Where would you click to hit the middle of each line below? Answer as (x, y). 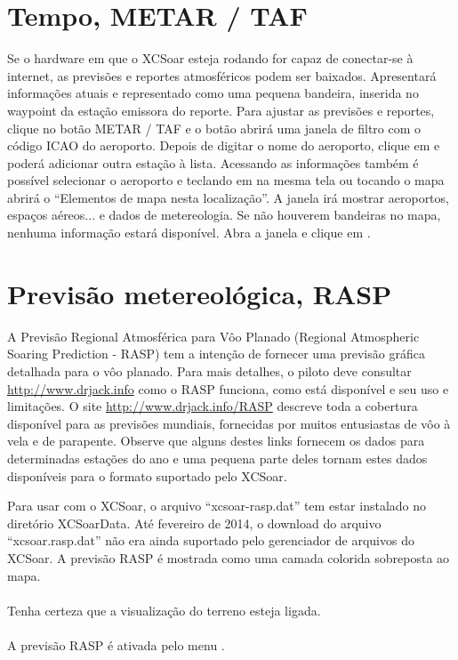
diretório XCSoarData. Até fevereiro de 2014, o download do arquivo (194, 523)
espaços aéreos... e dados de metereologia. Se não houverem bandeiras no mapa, (224, 215)
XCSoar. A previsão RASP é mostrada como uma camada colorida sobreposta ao (229, 557)
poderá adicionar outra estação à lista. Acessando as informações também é (213, 162)
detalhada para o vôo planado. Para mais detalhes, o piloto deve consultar (209, 370)
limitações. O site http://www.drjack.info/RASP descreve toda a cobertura (213, 406)
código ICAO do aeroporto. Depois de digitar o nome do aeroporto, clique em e (224, 145)
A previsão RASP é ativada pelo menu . (116, 644)
